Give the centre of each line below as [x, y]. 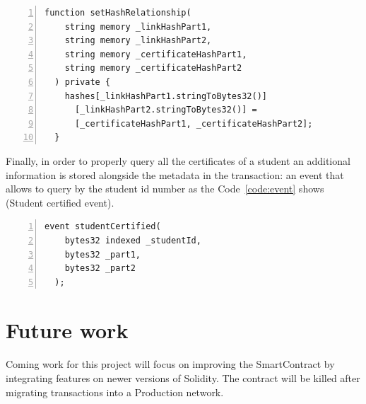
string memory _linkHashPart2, [138, 41]
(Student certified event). [60, 202]
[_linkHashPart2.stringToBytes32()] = [166, 110]
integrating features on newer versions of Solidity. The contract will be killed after [183, 378]
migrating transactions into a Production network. [115, 392]
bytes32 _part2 [100, 269]
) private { [83, 82]
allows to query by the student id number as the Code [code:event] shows [165, 189]
